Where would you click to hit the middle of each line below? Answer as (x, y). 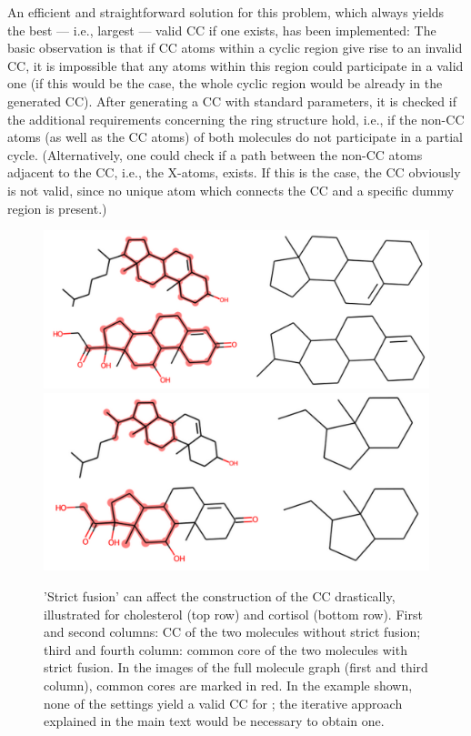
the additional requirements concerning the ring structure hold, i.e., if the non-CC (236, 119)
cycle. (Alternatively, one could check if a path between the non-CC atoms (215, 154)
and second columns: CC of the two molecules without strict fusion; (232, 632)
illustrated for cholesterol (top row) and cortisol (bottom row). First (233, 614)
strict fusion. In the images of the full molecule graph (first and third (236, 667)
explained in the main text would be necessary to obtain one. (214, 721)
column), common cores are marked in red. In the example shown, (228, 686)
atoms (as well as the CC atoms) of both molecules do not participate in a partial (235, 137)
